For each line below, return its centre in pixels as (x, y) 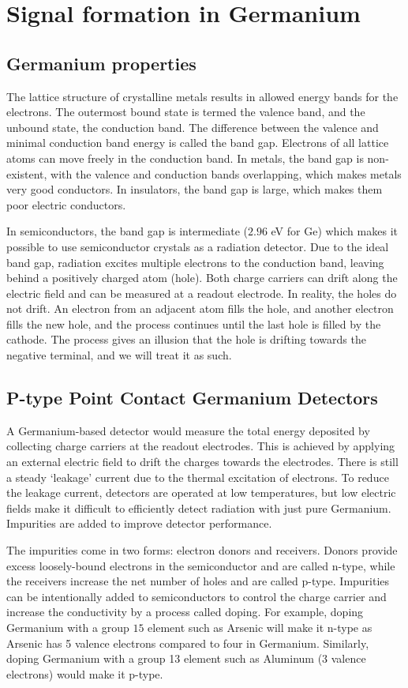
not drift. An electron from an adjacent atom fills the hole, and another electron (200, 308)
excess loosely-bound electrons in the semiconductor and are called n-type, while (201, 565)
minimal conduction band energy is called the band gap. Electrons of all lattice (198, 143)
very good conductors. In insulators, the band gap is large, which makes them (195, 189)
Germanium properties (101, 63)
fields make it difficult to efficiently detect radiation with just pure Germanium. (199, 508)
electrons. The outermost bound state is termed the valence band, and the (186, 112)
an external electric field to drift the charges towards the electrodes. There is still (202, 462)
